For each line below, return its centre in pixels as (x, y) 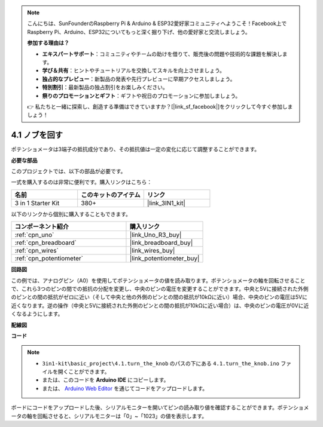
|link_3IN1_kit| (166, 203)
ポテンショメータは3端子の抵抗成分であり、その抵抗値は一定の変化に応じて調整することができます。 (135, 149)
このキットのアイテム (111, 195)
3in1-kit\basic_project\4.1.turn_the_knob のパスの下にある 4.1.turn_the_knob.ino (161, 363)
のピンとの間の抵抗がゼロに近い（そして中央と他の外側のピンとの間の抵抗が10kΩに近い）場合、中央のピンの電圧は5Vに (159, 297)
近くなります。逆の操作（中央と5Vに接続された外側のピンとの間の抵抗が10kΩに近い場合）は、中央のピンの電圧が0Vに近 (160, 305)
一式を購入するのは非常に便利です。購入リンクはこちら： (82, 182)
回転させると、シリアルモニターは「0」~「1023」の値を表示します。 (122, 416)
